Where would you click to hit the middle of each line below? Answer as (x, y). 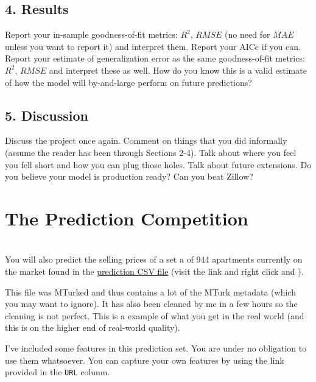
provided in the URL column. (58, 372)
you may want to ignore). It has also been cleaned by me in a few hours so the (151, 304)
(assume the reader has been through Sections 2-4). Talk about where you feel (151, 152)
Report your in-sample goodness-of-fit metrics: (91, 34)
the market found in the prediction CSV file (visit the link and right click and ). (154, 271)
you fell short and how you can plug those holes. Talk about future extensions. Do (158, 164)
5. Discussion (47, 115)
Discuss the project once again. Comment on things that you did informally (146, 140)
